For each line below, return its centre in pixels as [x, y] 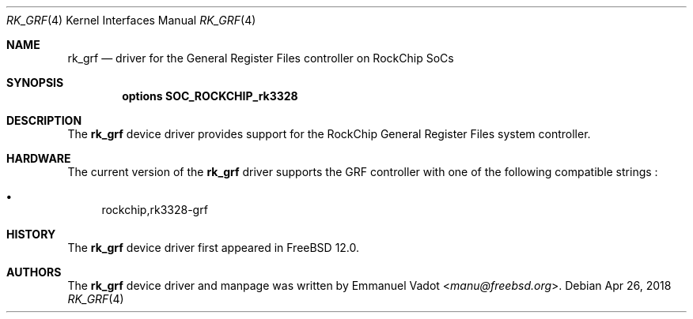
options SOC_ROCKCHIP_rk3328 [210, 96]
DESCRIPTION [44, 120]
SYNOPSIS [35, 83]
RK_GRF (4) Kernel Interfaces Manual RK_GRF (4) [131, 20]
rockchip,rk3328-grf [155, 210]
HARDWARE [39, 158]
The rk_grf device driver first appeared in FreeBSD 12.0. [214, 248]
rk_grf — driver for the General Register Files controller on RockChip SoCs [261, 58]
